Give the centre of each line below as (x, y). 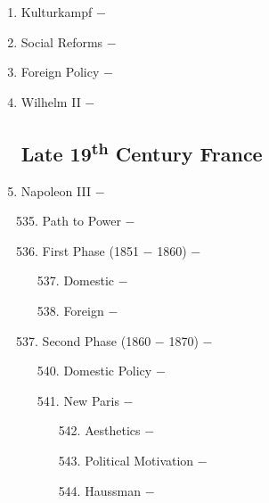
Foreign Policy (60, 72)
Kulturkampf (57, 12)
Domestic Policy (108, 371)
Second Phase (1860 (97, 340)
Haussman (113, 490)
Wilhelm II (51, 101)
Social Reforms (62, 41)
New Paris (91, 400)
